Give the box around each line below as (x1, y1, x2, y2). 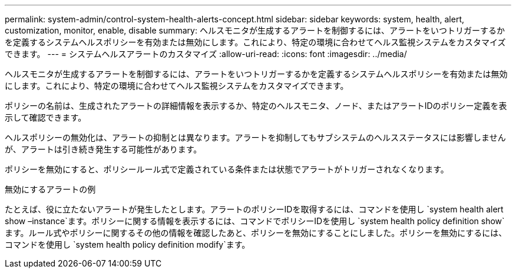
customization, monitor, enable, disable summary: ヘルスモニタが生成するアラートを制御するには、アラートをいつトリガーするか (5, 25, 505, 35)
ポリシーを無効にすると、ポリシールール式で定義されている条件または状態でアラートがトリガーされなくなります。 (5, 164, 449, 174)
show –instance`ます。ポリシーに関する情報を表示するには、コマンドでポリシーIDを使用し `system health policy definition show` (5, 216, 505, 226)
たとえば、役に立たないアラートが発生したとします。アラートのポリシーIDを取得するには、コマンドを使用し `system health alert (5, 204, 504, 214)
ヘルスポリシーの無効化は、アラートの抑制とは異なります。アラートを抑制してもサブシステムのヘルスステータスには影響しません (5, 132, 506, 142)
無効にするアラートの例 (5, 184, 96, 194)
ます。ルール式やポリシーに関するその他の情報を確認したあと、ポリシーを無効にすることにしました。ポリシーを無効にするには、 (5, 228, 507, 238)
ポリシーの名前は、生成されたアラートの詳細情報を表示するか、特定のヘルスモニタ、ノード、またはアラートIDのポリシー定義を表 (5, 101, 507, 111)
